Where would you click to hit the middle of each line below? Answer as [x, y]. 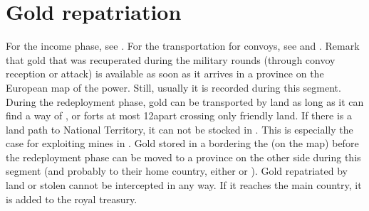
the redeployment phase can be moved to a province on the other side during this [183, 157]
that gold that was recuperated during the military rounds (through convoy [171, 59]
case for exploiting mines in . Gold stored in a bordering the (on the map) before [182, 143]
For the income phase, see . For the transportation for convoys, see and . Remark [183, 46]
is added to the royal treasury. [72, 199]
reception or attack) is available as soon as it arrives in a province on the [165, 74]
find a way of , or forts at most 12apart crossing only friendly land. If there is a [179, 115]
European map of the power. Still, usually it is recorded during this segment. [173, 87]
